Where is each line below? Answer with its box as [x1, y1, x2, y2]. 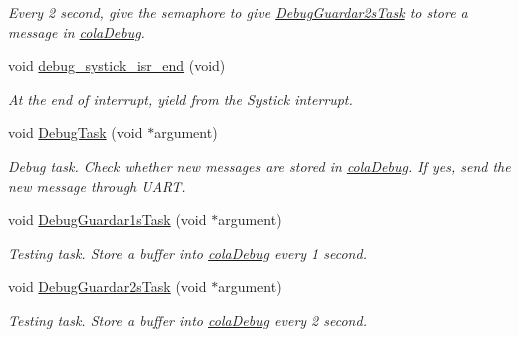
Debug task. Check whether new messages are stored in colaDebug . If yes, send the [8, 155, 511, 176]
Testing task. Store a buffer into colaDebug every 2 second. [8, 309, 367, 330]
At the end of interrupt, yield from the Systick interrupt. [8, 88, 353, 109]
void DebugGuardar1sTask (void [8, 209, 207, 230]
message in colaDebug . [8, 21, 145, 42]
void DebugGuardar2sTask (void [8, 276, 207, 297]
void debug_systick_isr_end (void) [8, 55, 226, 76]
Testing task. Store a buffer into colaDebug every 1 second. [8, 242, 367, 263]
